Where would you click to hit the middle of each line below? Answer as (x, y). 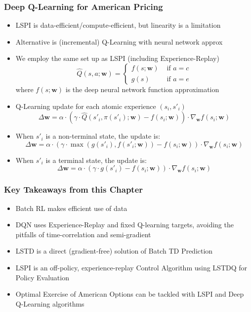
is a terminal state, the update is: (96, 160)
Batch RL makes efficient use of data (71, 208)
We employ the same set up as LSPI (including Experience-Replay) (117, 58)
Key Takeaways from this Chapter (74, 189)
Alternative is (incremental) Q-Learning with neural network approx (119, 41)
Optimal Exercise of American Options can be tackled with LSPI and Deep (130, 294)
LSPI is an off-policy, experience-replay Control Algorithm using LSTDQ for (131, 267)
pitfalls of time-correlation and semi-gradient (83, 234)
